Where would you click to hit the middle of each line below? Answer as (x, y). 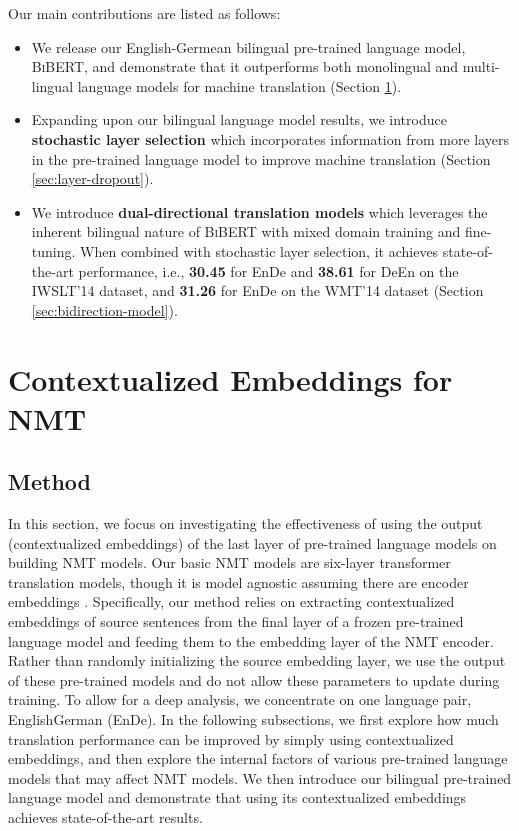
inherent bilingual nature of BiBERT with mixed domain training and (246, 231)
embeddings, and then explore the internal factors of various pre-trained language (258, 758)
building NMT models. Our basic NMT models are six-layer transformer (229, 562)
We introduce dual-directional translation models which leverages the (259, 211)
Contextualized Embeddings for (230, 378)
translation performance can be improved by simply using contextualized (231, 738)
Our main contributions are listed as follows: (144, 13)
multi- (481, 66)
